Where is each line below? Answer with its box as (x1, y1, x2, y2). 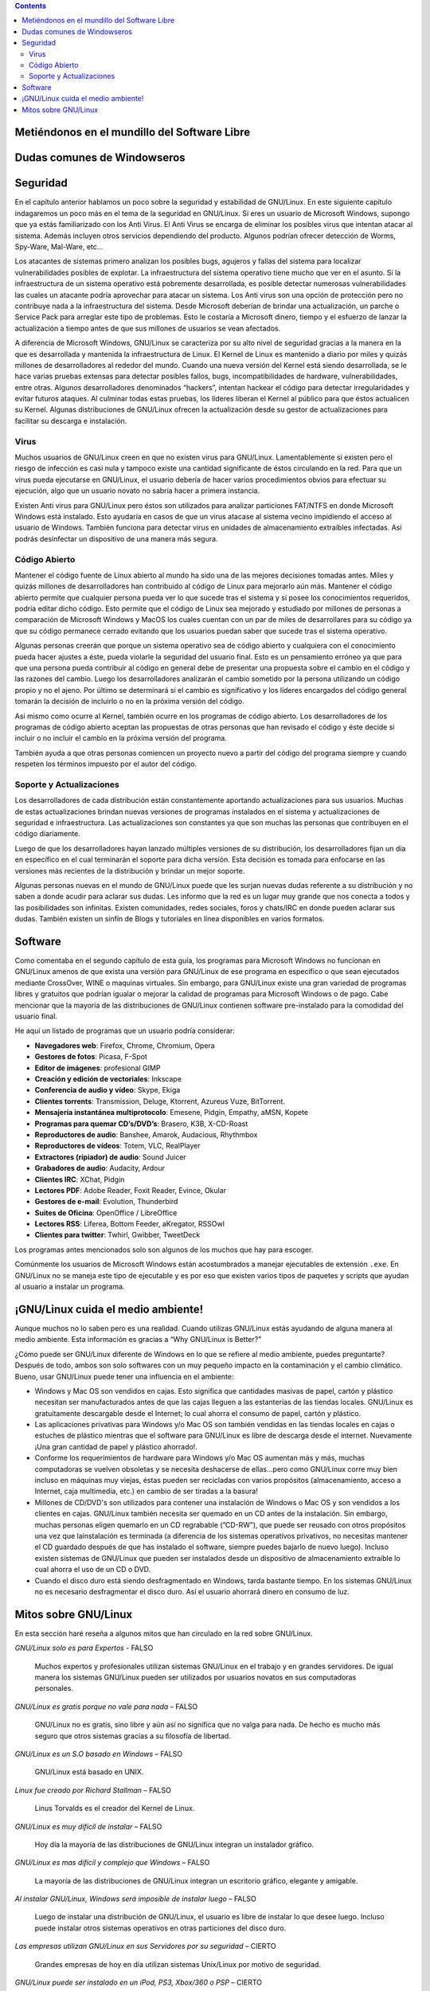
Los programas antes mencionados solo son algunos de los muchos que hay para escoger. (14, 1245, 314, 1254)
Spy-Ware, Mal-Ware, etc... (14, 242, 104, 252)
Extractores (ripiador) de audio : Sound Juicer (34, 1152, 186, 1162)
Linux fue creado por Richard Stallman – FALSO (14, 1785, 171, 1795)
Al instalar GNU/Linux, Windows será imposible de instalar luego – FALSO (14, 1894, 256, 1903)
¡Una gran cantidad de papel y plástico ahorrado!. (34, 1441, 198, 1451)
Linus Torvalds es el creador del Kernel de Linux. (34, 1804, 195, 1813)
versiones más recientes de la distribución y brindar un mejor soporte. (14, 866, 245, 875)
